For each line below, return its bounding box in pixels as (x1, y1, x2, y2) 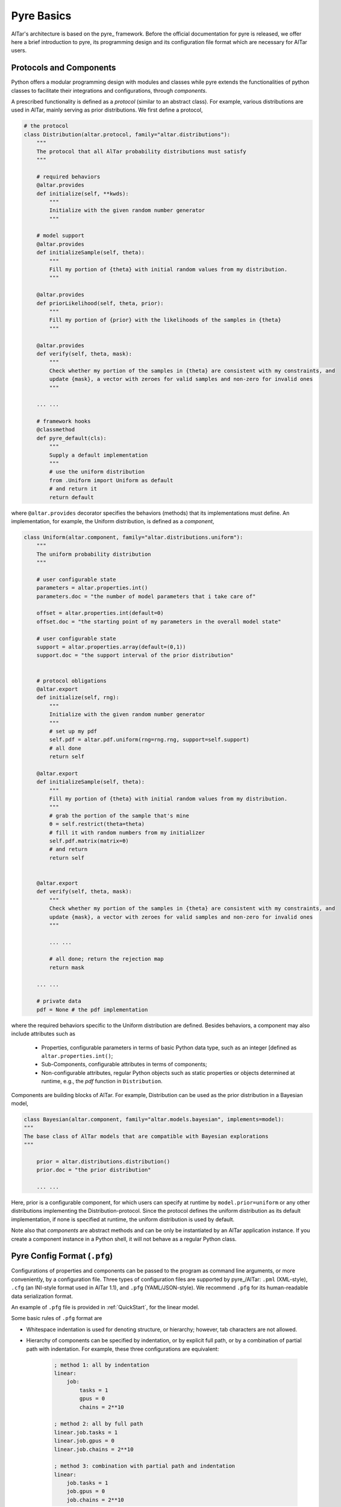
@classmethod (36, 426, 75, 433)
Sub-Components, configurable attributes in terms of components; (41, 1061, 207, 1068)
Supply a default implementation (49, 451, 148, 458)
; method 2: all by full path (54, 1420, 143, 1427)
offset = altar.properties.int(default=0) (36, 609, 164, 617)
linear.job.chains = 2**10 (54, 1446, 134, 1453)
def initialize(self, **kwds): (36, 190, 129, 197)
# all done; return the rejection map (49, 955, 164, 963)
